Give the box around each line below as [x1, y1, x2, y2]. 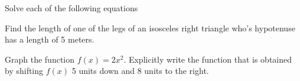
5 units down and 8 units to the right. [71, 64, 209, 77]
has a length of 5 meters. [5, 33, 94, 46]
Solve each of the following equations [5, 2, 138, 14]
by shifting [5, 64, 44, 77]
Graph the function [5, 53, 75, 65]
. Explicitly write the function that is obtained [123, 53, 292, 65]
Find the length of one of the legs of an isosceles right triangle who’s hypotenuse [5, 21, 295, 34]
